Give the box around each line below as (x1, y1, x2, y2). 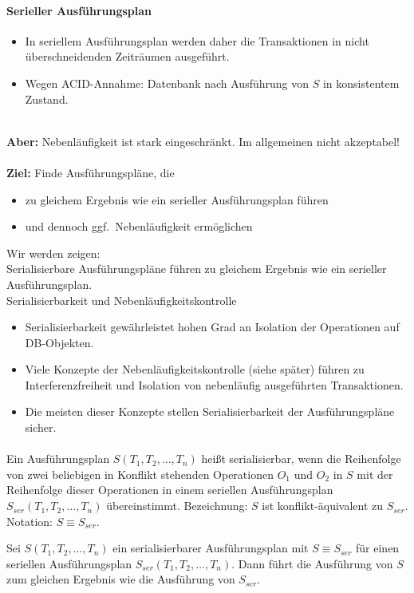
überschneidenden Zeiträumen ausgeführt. (25, 48, 230, 65)
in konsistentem (322, 74, 400, 91)
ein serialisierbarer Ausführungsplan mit (112, 540, 309, 556)
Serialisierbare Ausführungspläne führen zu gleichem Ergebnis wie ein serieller (6, 260, 387, 277)
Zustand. (25, 90, 69, 107)
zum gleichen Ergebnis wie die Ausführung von (6, 571, 235, 587)
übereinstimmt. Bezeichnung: (106, 497, 248, 514)
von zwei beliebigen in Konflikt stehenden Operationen (6, 465, 274, 482)
